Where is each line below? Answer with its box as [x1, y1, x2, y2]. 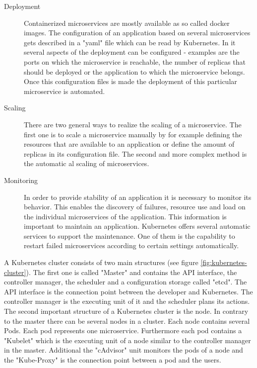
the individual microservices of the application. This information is [24, 211, 227, 221]
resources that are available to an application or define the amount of [24, 139, 235, 149]
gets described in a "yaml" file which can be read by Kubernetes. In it [24, 37, 236, 47]
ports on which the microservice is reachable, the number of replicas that [24, 56, 246, 67]
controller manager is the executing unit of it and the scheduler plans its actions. [4, 296, 250, 306]
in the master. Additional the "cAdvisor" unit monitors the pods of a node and [4, 345, 243, 355]
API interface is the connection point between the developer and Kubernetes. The [4, 286, 253, 296]
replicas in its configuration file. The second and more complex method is [24, 148, 247, 159]
